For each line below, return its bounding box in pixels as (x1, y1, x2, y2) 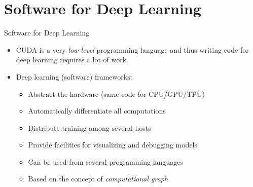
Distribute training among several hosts (28, 122, 151, 133)
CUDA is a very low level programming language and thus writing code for (16, 44, 249, 55)
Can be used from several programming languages (28, 156, 183, 167)
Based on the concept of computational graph (28, 173, 168, 184)
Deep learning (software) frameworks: (16, 71, 132, 82)
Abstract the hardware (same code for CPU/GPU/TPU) (28, 88, 205, 99)
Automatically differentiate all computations (28, 105, 166, 116)
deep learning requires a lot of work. (16, 54, 128, 65)
